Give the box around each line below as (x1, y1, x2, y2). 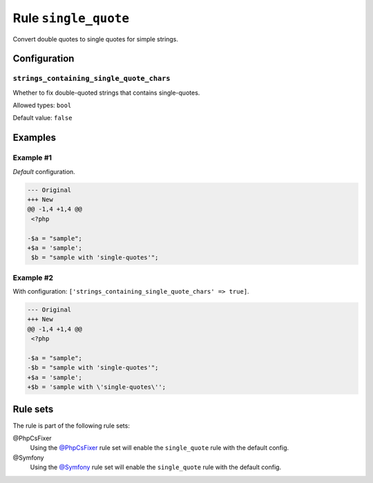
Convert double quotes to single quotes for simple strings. (12, 35, 179, 43)
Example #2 (12, 273, 54, 283)
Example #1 (12, 153, 52, 162)
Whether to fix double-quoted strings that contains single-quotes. (12, 88, 200, 97)
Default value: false (12, 114, 73, 122)
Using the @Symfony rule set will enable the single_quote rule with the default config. (30, 463, 282, 471)
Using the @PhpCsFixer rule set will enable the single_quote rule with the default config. (30, 444, 289, 452)
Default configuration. (12, 167, 75, 176)
